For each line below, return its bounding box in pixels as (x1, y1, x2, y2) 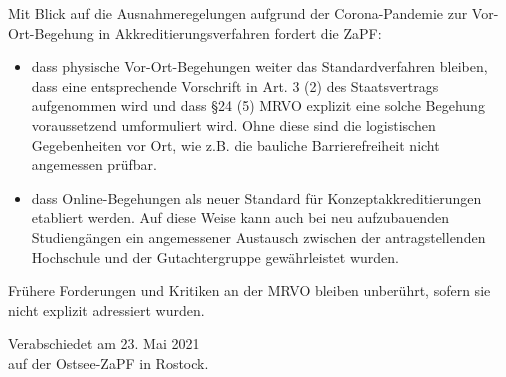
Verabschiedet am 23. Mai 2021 (8, 333, 200, 354)
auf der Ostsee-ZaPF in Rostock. (8, 352, 209, 373)
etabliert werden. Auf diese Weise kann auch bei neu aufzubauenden (31, 207, 449, 228)
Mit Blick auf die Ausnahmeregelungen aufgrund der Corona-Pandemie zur (8, 3, 468, 23)
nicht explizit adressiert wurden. (8, 299, 205, 320)
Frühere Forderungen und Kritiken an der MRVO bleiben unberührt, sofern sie (8, 280, 491, 301)
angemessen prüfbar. (31, 154, 157, 175)
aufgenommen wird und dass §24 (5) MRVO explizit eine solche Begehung (31, 95, 485, 116)
